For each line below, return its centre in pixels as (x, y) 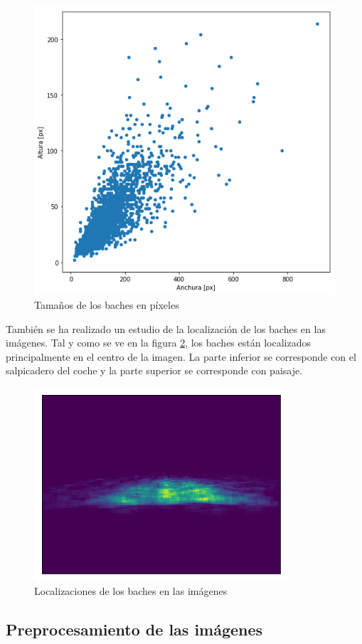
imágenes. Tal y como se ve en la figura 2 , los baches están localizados (158, 343)
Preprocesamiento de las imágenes (134, 629)
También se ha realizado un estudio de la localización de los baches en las (166, 328)
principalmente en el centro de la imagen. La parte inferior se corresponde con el (181, 356)
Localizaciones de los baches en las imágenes (131, 591)
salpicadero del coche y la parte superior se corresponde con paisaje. (154, 370)
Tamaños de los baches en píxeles (107, 304)
